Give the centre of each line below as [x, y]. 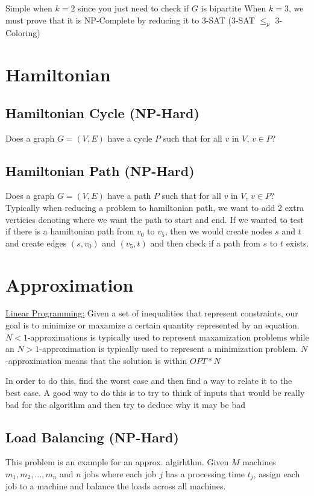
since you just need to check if [133, 8]
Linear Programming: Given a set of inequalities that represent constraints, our [152, 313]
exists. [297, 243]
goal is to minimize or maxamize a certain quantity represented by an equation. [152, 325]
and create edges [36, 243]
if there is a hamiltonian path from [70, 231]
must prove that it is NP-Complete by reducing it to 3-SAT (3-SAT [130, 20]
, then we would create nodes [218, 231]
